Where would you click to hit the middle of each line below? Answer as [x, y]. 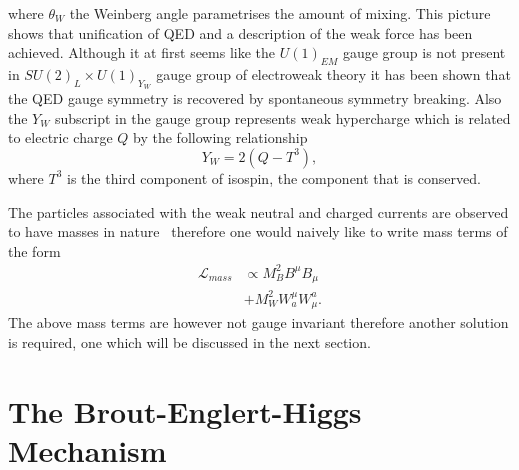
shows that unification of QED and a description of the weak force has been [240, 32]
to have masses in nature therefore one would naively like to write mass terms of [258, 231]
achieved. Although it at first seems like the [142, 52]
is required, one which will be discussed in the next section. [189, 341]
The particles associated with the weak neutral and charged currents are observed [258, 211]
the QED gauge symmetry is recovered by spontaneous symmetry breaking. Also [255, 98]
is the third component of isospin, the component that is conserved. [274, 177]
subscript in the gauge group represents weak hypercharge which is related [282, 117]
